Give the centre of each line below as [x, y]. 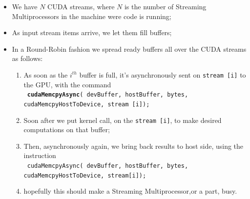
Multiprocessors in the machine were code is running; [92, 16]
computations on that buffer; [67, 129]
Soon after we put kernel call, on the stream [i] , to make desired [123, 120]
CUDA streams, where [81, 6]
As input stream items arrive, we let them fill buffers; [92, 32]
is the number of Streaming [165, 6]
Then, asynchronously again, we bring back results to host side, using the [134, 146]
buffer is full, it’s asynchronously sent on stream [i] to [163, 74]
